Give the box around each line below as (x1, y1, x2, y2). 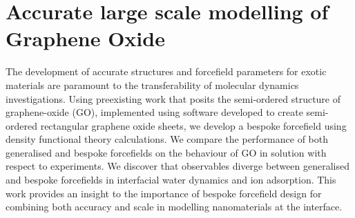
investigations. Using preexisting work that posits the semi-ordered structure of (6, 91, 341, 106)
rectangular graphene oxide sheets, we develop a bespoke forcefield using (40, 118, 347, 132)
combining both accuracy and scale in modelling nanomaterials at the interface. (6, 199, 343, 214)
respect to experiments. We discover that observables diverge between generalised (6, 159, 350, 173)
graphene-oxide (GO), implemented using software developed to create (6, 105, 303, 119)
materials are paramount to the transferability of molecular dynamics (6, 77, 299, 92)
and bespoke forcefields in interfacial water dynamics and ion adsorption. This (6, 172, 336, 187)
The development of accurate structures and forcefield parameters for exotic (6, 64, 327, 79)
